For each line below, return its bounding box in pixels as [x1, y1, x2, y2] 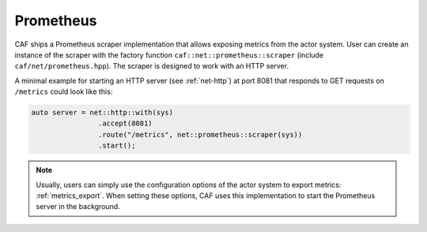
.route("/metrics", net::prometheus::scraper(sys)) [97, 130, 303, 139]
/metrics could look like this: [14, 87, 113, 96]
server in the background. [36, 202, 120, 211]
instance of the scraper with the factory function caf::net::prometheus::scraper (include [14, 50, 324, 59]
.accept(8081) [97, 119, 153, 128]
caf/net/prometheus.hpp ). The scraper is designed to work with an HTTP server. [14, 62, 289, 71]
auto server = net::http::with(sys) [31, 108, 174, 118]
